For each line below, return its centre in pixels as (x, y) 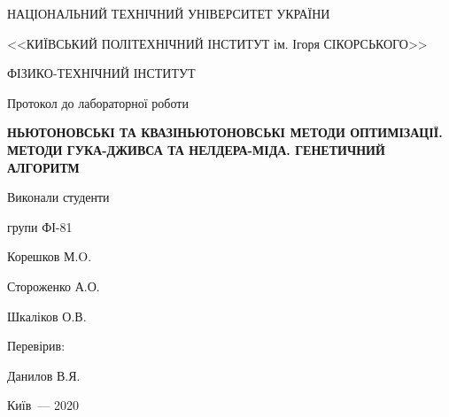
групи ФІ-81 (40, 226)
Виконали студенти (58, 197)
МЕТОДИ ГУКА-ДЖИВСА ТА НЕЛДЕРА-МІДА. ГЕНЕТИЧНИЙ (196, 149)
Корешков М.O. (50, 256)
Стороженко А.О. (54, 286)
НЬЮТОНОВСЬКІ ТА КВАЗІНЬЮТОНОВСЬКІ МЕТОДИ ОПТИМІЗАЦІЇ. (225, 132)
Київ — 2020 (43, 405)
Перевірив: (36, 346)
